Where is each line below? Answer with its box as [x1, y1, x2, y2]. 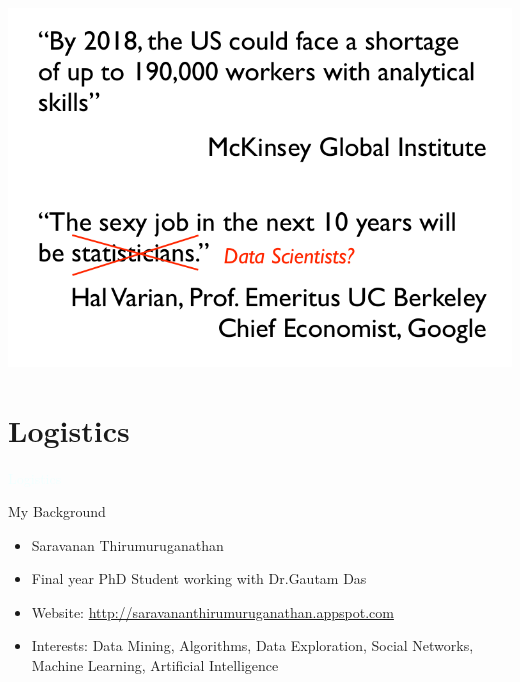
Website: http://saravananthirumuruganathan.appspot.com [31, 601, 394, 622]
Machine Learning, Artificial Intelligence [31, 655, 279, 676]
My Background [8, 501, 106, 522]
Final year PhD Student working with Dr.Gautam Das [31, 568, 367, 589]
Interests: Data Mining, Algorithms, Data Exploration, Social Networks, [31, 635, 474, 656]
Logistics [8, 409, 130, 450]
